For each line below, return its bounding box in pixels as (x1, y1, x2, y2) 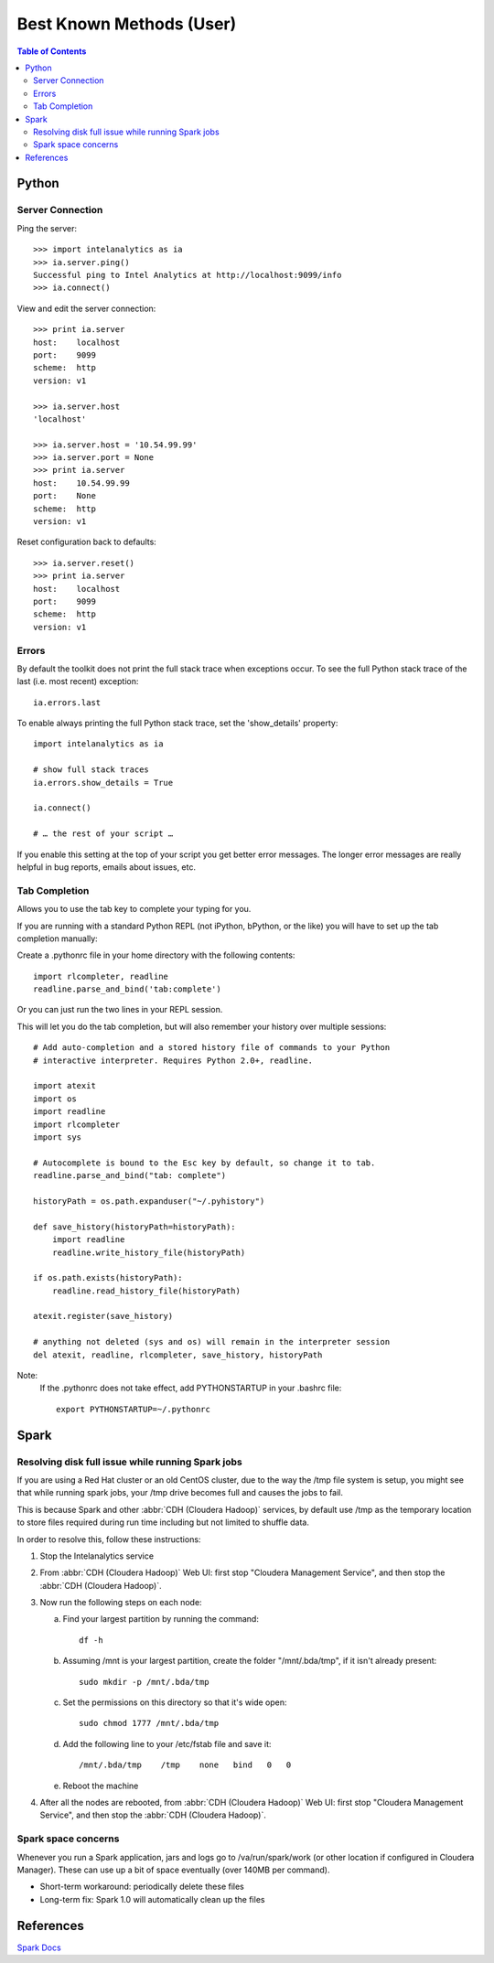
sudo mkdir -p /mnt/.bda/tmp (79, 1677, 209, 1687)
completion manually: (16, 933, 98, 944)
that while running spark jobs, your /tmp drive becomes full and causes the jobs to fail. (16, 1487, 343, 1498)
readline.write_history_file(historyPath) (51, 1247, 246, 1258)
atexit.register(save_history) (33, 1311, 174, 1322)
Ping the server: (16, 222, 78, 233)
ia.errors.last (33, 697, 102, 708)
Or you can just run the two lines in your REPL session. (16, 1004, 223, 1015)
